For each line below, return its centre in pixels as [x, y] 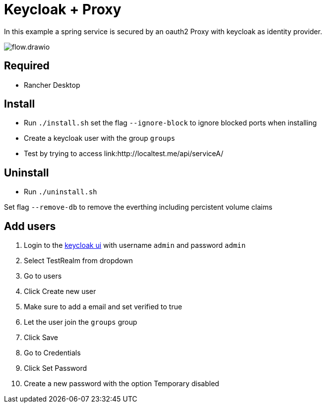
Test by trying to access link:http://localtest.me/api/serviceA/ [124, 154]
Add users [30, 226]
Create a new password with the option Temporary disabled [122, 384]
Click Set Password [56, 368]
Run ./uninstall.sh [61, 192]
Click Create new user [60, 291]
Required [27, 66]
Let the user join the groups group [81, 322]
